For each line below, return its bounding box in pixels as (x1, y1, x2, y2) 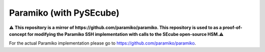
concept (9, 31, 27, 37)
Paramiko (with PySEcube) (9, 7, 120, 18)
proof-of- (222, 25, 242, 30)
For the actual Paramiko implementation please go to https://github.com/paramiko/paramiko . (9, 40, 196, 46)
